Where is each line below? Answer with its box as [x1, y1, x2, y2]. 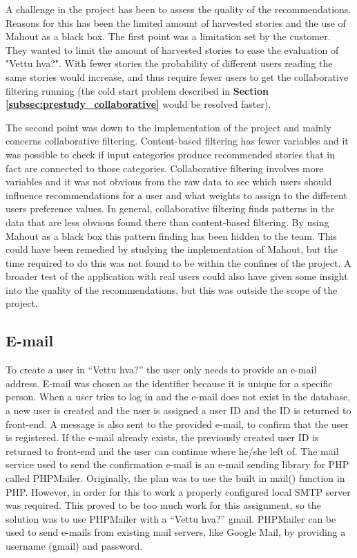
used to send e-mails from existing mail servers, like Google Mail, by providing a [6, 525, 346, 539]
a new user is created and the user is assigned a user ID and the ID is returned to [6, 403, 351, 418]
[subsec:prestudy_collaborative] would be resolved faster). [6, 97, 271, 111]
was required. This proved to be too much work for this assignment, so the [6, 498, 321, 512]
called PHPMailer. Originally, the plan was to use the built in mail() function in [6, 471, 345, 485]
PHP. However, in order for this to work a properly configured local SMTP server [6, 484, 351, 499]
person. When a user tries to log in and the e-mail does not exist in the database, [6, 389, 351, 404]
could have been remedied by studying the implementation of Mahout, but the [6, 242, 338, 257]
